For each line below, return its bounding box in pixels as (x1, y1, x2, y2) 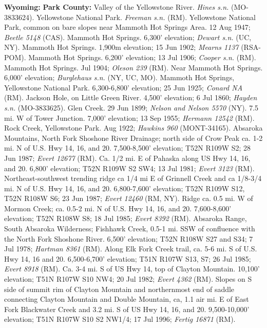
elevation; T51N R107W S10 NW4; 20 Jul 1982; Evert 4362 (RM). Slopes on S (4, 274, 252, 284)
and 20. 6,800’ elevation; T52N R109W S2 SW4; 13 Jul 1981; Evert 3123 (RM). (4, 162, 255, 173)
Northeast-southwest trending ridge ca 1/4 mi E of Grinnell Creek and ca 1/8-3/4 (4, 173, 262, 184)
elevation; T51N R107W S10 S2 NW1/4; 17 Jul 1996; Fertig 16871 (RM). (4, 314, 236, 324)
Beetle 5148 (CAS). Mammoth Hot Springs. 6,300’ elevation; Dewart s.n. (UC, (4, 31, 252, 42)
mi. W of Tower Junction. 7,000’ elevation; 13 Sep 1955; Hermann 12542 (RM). (4, 112, 255, 123)
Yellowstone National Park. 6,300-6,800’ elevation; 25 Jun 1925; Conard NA (4, 82, 243, 93)
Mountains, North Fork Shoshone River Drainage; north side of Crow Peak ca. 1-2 (4, 132, 263, 143)
